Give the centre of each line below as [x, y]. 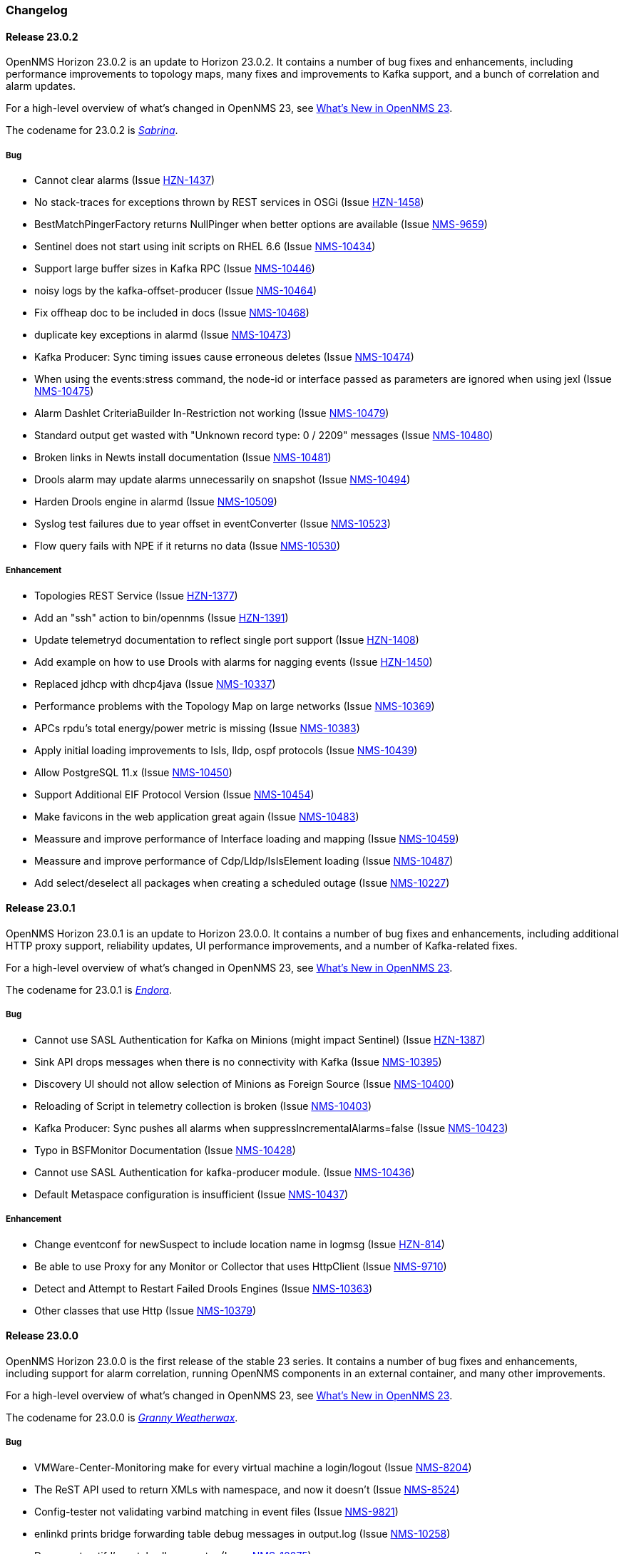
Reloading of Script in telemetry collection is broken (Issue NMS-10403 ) [203, 1106]
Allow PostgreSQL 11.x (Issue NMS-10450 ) [133, 772]
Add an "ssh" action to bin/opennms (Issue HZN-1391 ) [162, 617]
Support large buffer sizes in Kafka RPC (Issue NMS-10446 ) [175, 268]
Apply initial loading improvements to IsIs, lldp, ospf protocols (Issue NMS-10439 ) [226, 750]
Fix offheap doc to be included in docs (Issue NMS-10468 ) [172, 313]
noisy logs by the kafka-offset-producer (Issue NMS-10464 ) [176, 290]
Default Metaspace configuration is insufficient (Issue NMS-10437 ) [191, 1194]
